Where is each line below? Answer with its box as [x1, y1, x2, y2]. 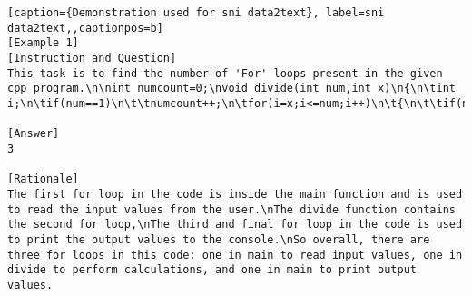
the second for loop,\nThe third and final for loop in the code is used [7, 218, 463, 232]
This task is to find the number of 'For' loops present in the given [7, 66, 443, 80]
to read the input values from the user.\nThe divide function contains [7, 202, 456, 216]
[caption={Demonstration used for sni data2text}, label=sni [7, 6, 385, 19]
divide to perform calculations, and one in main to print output [7, 263, 418, 277]
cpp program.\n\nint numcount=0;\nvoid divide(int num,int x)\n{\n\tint [7, 82, 456, 95]
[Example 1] [7, 36, 79, 50]
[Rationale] [7, 173, 79, 186]
